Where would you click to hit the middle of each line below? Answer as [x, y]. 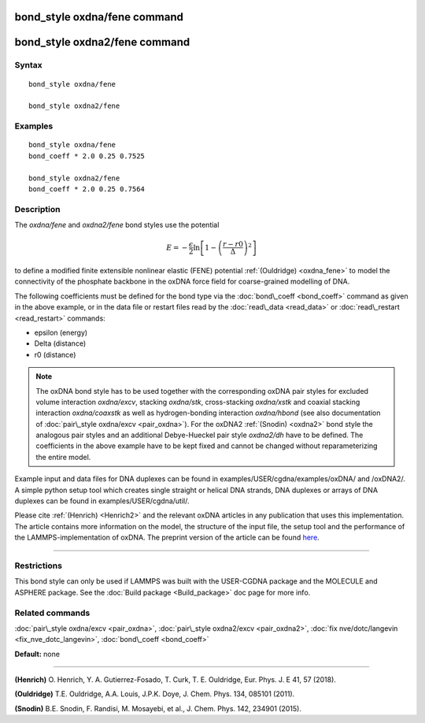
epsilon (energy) [61, 332]
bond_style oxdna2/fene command [102, 42]
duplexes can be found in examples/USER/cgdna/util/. [102, 501]
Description [37, 209]
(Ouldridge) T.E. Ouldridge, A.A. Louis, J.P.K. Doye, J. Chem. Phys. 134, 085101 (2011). [155, 694]
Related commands [52, 613]
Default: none [37, 654]
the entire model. [63, 457]
